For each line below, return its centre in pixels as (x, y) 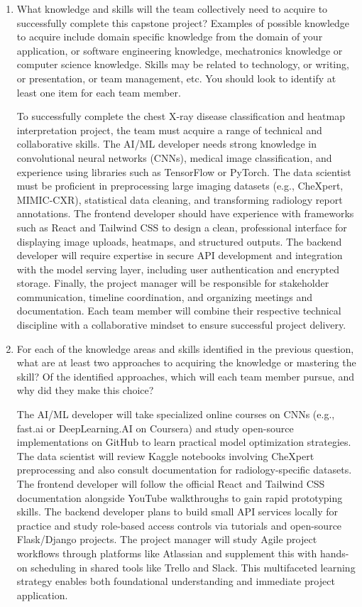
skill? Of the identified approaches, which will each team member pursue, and (185, 376)
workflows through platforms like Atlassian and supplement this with (167, 553)
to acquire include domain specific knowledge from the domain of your (170, 37)
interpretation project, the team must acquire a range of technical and (169, 130)
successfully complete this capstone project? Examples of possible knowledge (183, 22)
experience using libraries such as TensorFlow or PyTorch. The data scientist (184, 171)
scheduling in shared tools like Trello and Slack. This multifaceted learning (193, 567)
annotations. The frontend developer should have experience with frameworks (185, 213)
